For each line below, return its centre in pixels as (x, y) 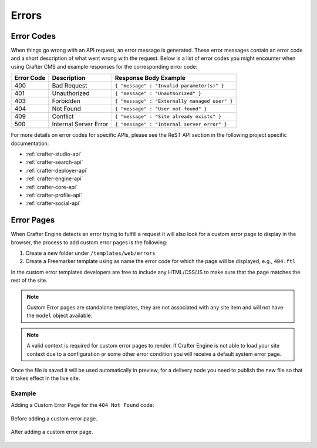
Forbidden (66, 101)
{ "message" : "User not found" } (161, 109)
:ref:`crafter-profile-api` (54, 195)
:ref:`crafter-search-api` (54, 162)
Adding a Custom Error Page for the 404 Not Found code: (82, 405)
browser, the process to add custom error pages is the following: (89, 242)
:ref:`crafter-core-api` (51, 187)
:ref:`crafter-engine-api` (54, 178)
